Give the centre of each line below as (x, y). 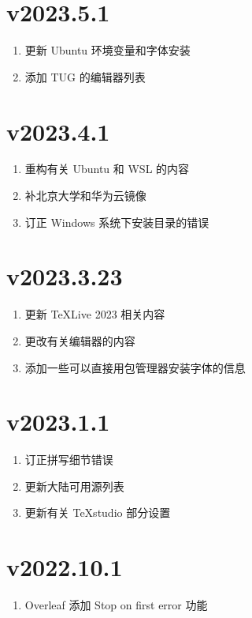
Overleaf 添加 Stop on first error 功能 (116, 605)
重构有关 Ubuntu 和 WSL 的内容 (107, 169)
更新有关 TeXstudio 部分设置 (98, 512)
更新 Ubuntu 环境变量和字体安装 (107, 50)
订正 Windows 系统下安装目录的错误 (117, 222)
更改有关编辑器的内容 (80, 340)
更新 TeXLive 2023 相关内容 (95, 314)
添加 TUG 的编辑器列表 (85, 76)
